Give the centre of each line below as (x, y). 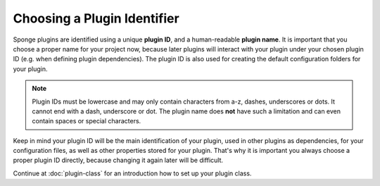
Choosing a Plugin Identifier (96, 18)
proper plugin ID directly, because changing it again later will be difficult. (118, 160)
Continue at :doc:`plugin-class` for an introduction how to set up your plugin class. (132, 173)
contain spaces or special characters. (87, 121)
